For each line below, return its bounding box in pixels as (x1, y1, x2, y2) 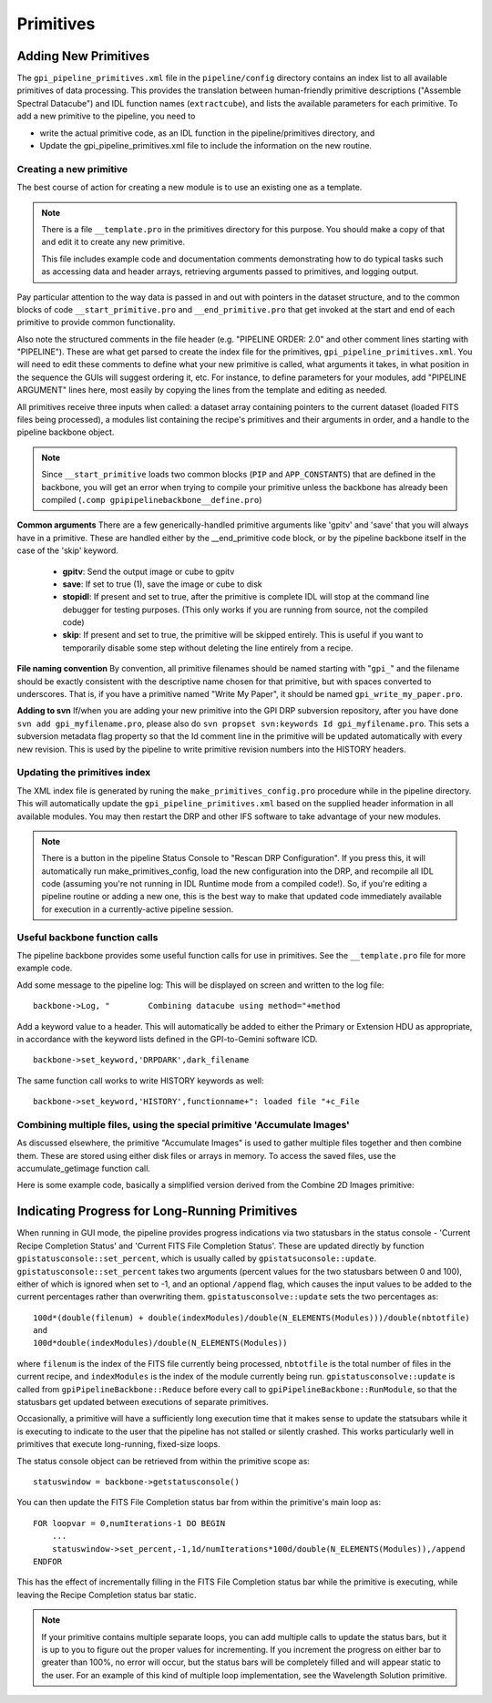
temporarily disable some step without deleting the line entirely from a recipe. (62, 642, 354, 653)
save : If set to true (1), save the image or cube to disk (62, 579, 263, 590)
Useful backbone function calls (16, 930, 159, 943)
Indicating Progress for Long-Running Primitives (16, 1204, 298, 1219)
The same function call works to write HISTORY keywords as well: (16, 1075, 264, 1086)
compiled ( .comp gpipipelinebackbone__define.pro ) (41, 494, 262, 505)
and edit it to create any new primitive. (41, 237, 186, 248)
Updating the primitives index (16, 766, 151, 779)
